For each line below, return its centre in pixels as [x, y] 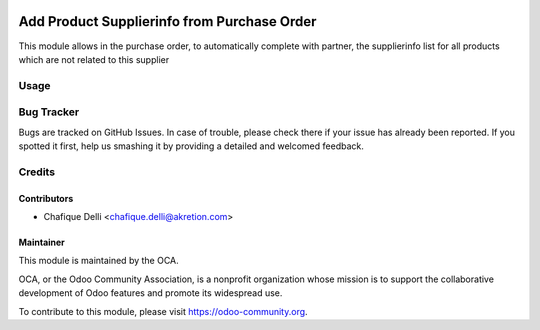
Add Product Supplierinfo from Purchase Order [167, 21]
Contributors [46, 198]
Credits [36, 172]
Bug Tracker [49, 112]
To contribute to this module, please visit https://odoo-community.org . [163, 311]
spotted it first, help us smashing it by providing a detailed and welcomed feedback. [191, 146]
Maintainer [41, 242]
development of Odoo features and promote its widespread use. [150, 293]
